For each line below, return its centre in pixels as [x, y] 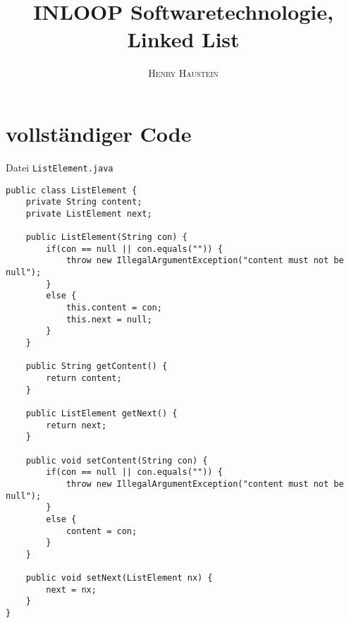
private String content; [84, 202]
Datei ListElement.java [60, 167]
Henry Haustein [183, 73]
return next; [76, 425]
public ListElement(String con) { [106, 237]
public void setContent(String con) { [117, 460]
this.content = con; [114, 308]
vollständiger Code [99, 133]
